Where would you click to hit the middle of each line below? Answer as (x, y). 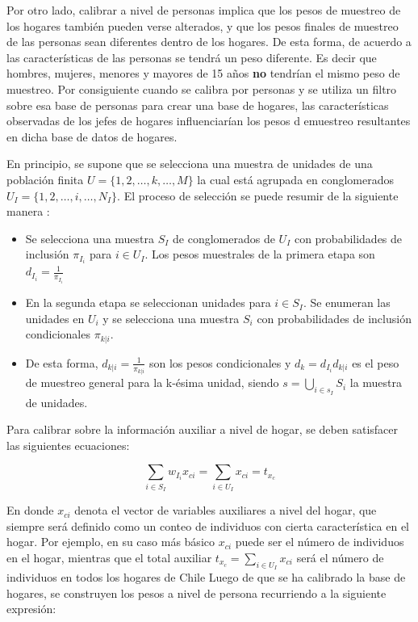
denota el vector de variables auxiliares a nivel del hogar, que (226, 510)
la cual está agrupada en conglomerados (296, 179)
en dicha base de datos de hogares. (92, 136)
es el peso (376, 362)
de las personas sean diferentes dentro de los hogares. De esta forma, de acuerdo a (209, 42)
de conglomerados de (224, 238)
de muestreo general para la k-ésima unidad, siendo (152, 382)
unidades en (55, 318)
